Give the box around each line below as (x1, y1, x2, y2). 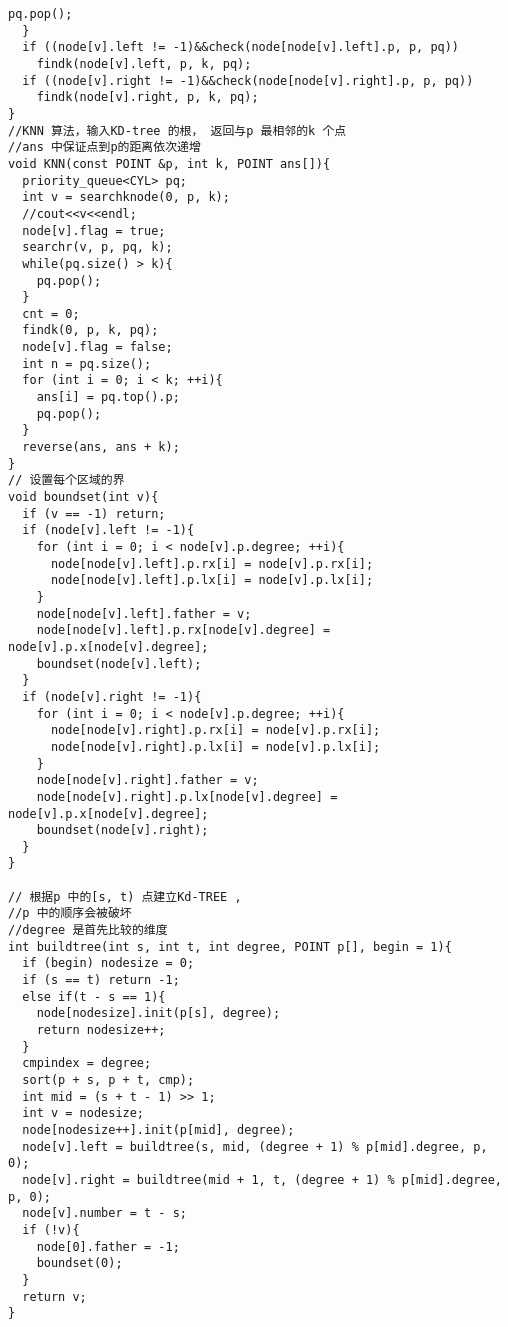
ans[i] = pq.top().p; (36, 390, 180, 405)
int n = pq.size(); (22, 356, 152, 371)
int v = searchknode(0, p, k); (22, 190, 230, 205)
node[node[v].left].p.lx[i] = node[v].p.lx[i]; (50, 573, 374, 588)
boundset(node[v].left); (36, 656, 202, 671)
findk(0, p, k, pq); (22, 323, 159, 338)
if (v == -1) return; (22, 506, 166, 521)
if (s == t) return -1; (22, 973, 180, 988)
